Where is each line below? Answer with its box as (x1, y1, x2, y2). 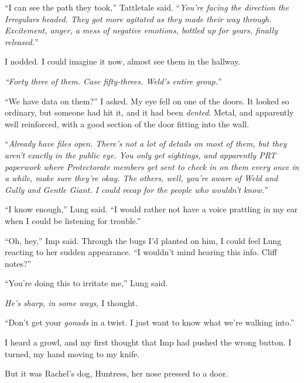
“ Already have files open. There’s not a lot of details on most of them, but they (5, 137, 287, 150)
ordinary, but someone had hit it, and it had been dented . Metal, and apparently (5, 106, 294, 118)
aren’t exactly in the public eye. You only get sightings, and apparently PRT (5, 148, 276, 161)
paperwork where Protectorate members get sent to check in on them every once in (5, 160, 299, 172)
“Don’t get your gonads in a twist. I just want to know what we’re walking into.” (5, 316, 295, 328)
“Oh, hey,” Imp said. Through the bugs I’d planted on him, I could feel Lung (5, 234, 282, 246)
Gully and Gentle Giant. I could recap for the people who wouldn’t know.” (5, 183, 268, 195)
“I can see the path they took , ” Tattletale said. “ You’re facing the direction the (5, 1, 289, 13)
